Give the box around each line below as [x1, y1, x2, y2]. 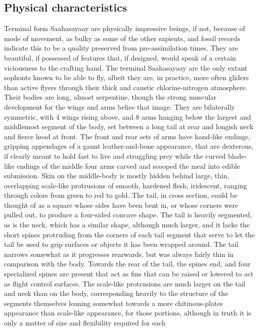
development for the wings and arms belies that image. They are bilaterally [4, 101, 235, 112]
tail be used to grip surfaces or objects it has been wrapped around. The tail [4, 239, 238, 249]
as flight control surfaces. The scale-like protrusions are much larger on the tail [4, 278, 245, 288]
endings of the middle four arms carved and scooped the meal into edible [16, 160, 240, 171]
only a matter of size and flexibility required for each [4, 317, 166, 328]
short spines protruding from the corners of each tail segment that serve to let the [4, 229, 255, 239]
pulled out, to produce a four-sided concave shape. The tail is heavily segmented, [4, 209, 252, 220]
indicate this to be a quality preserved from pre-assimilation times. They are [4, 43, 238, 53]
